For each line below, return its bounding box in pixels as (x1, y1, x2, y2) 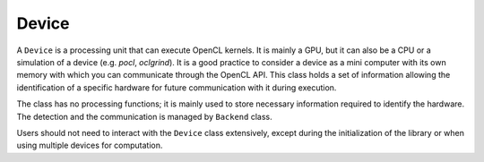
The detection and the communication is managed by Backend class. (16, 111, 272, 122)
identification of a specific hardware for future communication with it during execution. (16, 81, 337, 93)
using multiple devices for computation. (16, 140, 163, 151)
